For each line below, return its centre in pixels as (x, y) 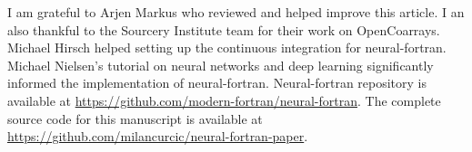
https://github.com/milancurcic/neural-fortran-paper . (158, 136)
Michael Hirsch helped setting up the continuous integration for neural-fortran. (227, 47)
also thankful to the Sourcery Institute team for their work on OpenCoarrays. (224, 29)
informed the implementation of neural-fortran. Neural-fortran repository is (217, 83)
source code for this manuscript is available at (135, 118)
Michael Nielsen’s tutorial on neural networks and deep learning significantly (221, 65)
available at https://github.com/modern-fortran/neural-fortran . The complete (224, 100)
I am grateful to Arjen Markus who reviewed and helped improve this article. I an (236, 12)
